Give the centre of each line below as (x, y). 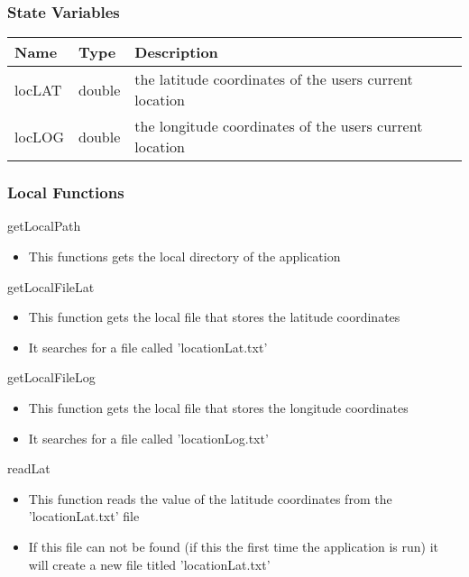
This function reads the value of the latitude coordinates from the (210, 498)
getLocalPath (44, 226)
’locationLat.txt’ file (84, 516)
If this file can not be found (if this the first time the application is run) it (234, 546)
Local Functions (66, 192)
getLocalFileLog (51, 377)
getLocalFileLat (51, 286)
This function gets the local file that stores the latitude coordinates (214, 317)
